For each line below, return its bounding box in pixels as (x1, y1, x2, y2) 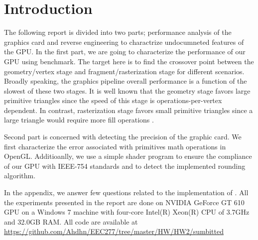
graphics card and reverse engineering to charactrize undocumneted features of (4, 36, 244, 47)
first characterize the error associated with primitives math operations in (4, 141, 226, 151)
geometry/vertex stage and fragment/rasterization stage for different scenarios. (4, 66, 245, 76)
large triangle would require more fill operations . (4, 115, 154, 125)
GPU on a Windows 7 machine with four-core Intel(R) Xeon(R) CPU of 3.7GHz (4, 207, 250, 217)
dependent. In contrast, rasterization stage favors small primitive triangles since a (4, 105, 253, 115)
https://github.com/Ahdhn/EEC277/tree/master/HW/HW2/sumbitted (4, 226, 224, 237)
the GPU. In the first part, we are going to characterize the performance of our (4, 46, 246, 57)
